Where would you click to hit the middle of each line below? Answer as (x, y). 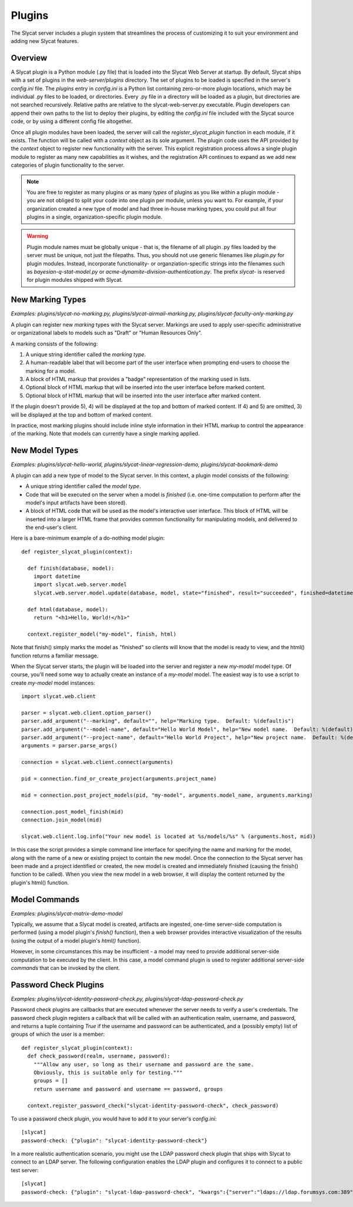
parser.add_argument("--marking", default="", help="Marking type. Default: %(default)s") (158, 721)
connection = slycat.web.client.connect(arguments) (97, 762)
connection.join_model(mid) (62, 820)
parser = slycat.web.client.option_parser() (87, 713)
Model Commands (45, 900)
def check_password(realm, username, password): (99, 1056)
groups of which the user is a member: (58, 1034)
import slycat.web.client (59, 696)
